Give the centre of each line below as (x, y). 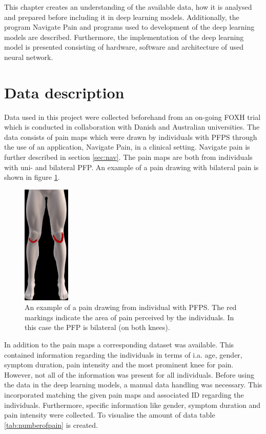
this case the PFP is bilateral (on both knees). (97, 327)
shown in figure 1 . (32, 177)
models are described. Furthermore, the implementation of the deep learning (124, 37)
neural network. (29, 57)
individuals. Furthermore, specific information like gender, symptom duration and (132, 405)
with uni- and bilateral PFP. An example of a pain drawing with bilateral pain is (131, 167)
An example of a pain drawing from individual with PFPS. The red (131, 307)
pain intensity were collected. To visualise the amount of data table (110, 415)
